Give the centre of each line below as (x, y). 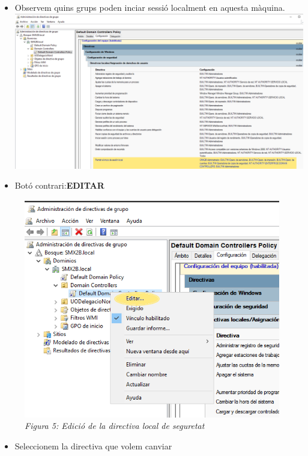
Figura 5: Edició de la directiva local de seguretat (115, 426)
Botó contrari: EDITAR (59, 185)
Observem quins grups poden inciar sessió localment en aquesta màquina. (150, 7)
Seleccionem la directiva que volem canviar (93, 446)
